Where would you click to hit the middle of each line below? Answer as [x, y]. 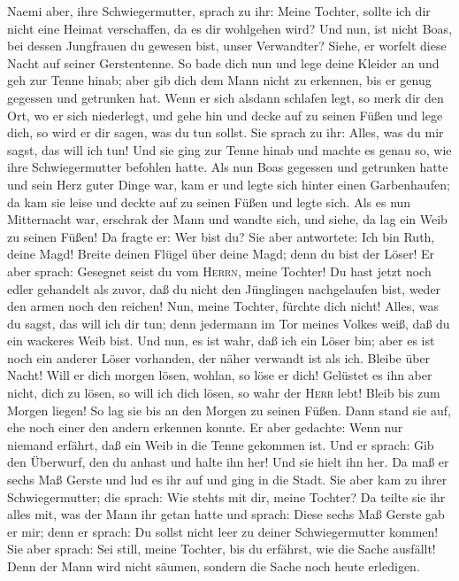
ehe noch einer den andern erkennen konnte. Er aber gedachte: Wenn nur [205, 427]
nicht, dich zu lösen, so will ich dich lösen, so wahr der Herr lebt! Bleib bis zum [224, 393]
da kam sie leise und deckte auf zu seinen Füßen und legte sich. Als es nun [209, 201]
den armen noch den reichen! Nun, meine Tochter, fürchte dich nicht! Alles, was [223, 306]
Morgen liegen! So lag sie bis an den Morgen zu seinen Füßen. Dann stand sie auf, [229, 410]
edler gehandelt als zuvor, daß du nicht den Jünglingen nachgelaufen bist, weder [224, 288]
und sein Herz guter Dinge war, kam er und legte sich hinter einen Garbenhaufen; [229, 184]
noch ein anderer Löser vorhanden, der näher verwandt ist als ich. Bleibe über [219, 357]
